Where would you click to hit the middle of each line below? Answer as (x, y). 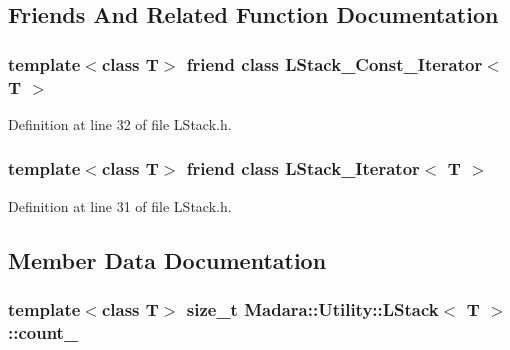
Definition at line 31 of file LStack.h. (120, 205)
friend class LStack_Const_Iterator (334, 63)
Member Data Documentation (167, 259)
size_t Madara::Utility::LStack (312, 309)
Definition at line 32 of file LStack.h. (120, 123)
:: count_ (43, 331)
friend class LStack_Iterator (303, 168)
